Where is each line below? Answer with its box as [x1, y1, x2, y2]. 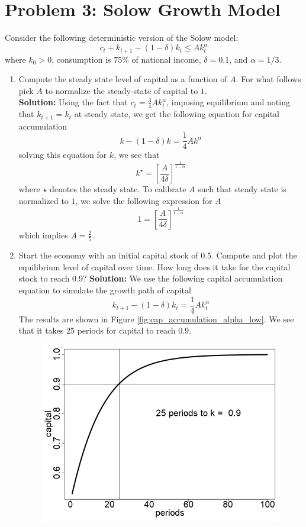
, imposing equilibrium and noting [166, 96, 290, 108]
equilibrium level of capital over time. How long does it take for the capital [18, 260, 291, 273]
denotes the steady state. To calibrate [49, 183, 186, 195]
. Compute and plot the [211, 249, 297, 261]
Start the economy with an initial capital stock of [18, 249, 198, 261]
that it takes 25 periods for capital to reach [18, 324, 176, 337]
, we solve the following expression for [75, 194, 212, 206]
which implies [18, 228, 68, 241]
